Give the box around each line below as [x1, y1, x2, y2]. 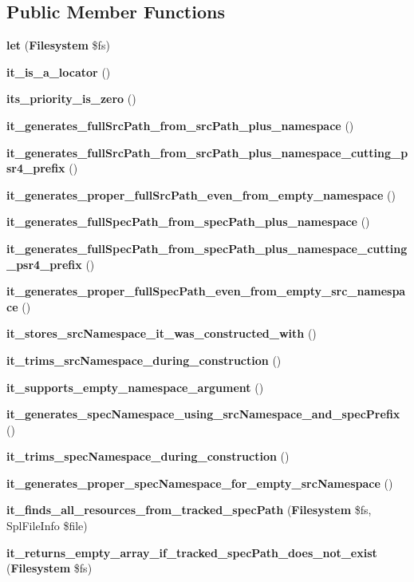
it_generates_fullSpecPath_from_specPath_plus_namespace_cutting [6, 240, 408, 256]
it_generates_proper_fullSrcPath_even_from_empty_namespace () [6, 186, 396, 203]
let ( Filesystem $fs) [6, 37, 110, 53]
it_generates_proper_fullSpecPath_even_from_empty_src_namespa [6, 283, 406, 299]
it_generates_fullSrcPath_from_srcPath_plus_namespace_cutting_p [6, 144, 408, 160]
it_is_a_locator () [6, 63, 111, 80]
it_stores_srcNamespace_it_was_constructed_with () [6, 325, 317, 342]
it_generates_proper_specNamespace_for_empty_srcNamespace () [6, 474, 393, 491]
